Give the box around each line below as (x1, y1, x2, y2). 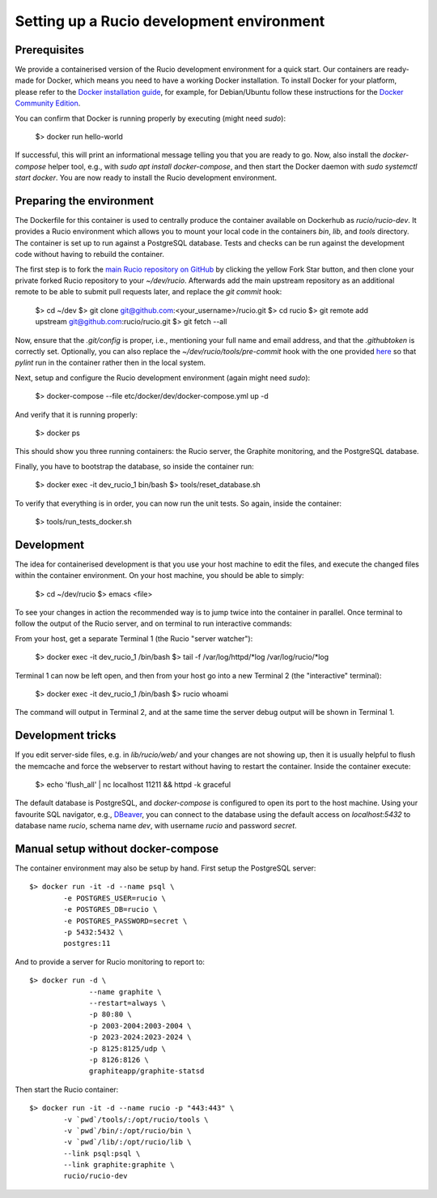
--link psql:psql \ (63, 1149, 141, 1158)
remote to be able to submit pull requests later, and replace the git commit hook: (15, 287, 282, 297)
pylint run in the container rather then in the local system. (15, 357, 206, 368)
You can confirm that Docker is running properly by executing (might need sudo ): (15, 113, 286, 123)
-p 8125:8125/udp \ (89, 1044, 166, 1053)
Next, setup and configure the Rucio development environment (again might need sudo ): (15, 373, 311, 383)
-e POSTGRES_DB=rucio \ (63, 905, 158, 914)
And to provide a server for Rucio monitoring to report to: (15, 956, 206, 966)
